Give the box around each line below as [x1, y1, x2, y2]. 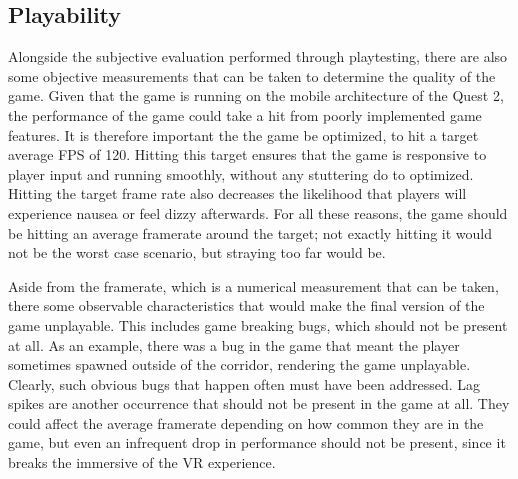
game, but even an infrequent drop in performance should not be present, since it [8, 432, 506, 453]
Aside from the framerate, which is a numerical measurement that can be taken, [8, 275, 499, 296]
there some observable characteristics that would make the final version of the [8, 295, 485, 316]
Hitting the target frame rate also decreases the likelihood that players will [8, 183, 467, 204]
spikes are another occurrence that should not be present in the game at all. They [8, 393, 510, 414]
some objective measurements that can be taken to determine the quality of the [8, 65, 496, 86]
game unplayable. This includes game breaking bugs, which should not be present [8, 314, 508, 335]
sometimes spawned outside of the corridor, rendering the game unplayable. [8, 354, 471, 375]
